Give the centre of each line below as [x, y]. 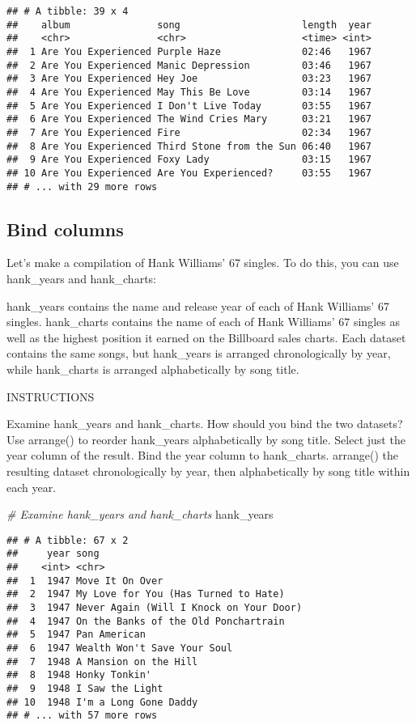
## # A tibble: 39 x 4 [68, 11]
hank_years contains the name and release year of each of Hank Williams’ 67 [198, 305]
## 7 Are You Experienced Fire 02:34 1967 [189, 132]
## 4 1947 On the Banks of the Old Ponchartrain [146, 621]
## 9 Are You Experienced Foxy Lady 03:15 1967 [189, 160]
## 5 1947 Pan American [76, 635]
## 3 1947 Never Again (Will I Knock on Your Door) [155, 607]
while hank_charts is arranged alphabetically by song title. [153, 369]
